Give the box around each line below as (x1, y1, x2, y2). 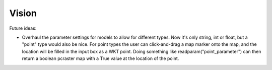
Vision (9, 8, 37, 19)
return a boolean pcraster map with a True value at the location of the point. (22, 55, 179, 61)
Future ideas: (9, 25, 37, 31)
